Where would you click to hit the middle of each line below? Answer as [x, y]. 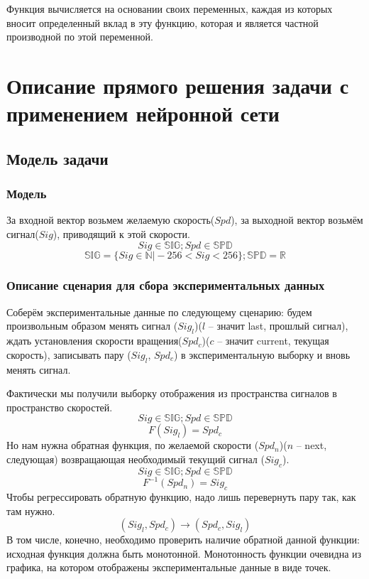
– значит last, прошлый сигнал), [278, 326]
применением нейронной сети [143, 113]
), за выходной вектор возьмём [297, 220]
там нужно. [31, 510]
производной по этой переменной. [80, 37]
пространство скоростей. [60, 407]
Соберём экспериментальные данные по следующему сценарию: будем [159, 312]
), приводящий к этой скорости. [121, 233]
